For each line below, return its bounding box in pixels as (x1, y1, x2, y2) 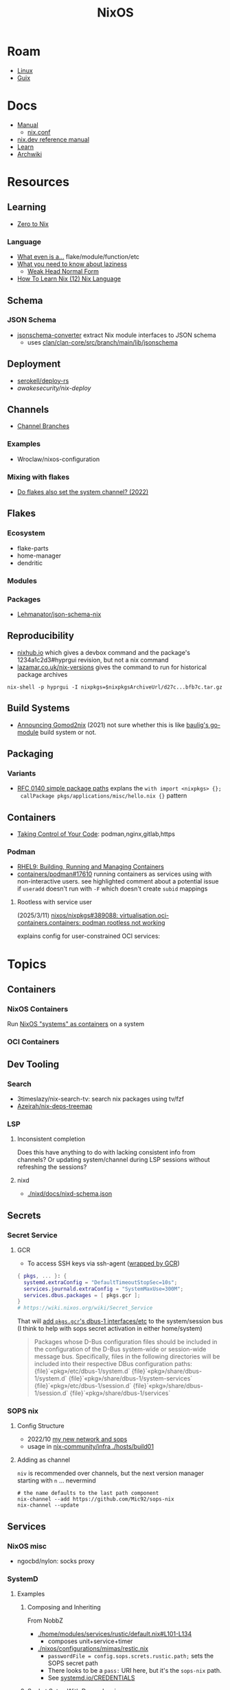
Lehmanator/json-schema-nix (16, 610, 102, 618)
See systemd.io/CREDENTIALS (47, 1673, 135, 1682)
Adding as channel (16, 1456, 71, 1464)
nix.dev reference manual (16, 135, 90, 143)
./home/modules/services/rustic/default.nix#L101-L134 (37, 1630, 192, 1638)
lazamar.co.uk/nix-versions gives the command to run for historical (16, 663, 207, 671)
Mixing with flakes (7, 472, 70, 482)
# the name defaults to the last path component (16, 1490, 159, 1497)
